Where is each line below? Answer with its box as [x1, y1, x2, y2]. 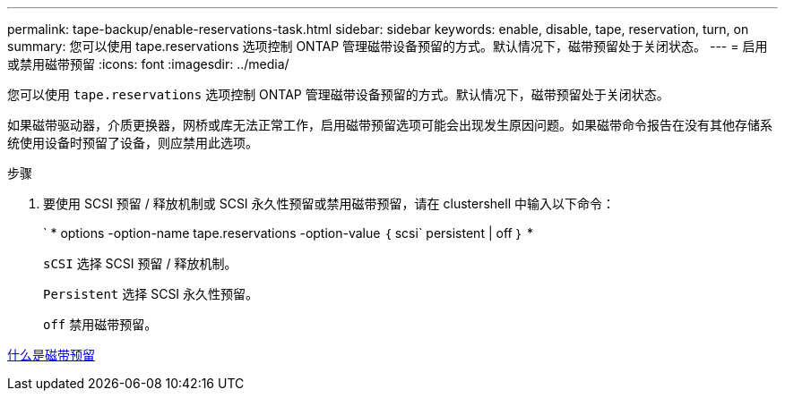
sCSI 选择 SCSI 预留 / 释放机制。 [43, 256, 237, 271]
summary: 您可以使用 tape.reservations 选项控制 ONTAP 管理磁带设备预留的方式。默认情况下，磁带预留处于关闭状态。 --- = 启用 [7, 38, 768, 54]
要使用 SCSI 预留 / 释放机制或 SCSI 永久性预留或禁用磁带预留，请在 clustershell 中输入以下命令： [43, 196, 615, 211]
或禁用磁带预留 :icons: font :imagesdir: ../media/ [7, 56, 289, 72]
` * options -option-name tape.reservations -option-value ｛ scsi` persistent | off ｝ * [43, 225, 533, 241]
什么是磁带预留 [7, 347, 95, 362]
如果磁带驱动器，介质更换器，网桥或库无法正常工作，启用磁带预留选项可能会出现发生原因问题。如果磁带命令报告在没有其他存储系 [7, 117, 772, 132]
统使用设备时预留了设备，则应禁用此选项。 [7, 135, 258, 150]
